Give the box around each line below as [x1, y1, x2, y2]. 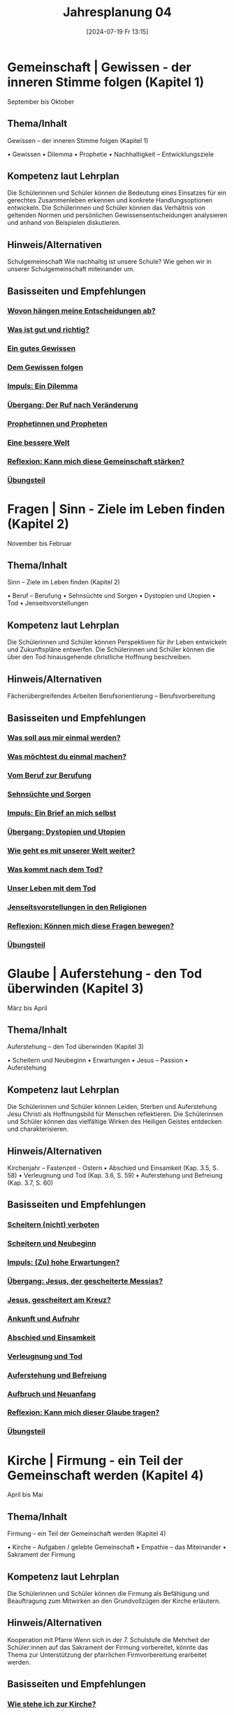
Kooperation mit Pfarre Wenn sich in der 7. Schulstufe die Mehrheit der [7, 1635, 211, 1644]
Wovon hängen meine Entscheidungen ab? [7, 306, 156, 316]
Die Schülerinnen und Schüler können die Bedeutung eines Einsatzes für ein [7, 188, 227, 197]
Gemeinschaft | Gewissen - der [7, 59, 192, 75]
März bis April [7, 1003, 47, 1012]
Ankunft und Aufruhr [7, 1314, 80, 1323]
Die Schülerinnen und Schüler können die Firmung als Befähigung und [7, 1589, 210, 1597]
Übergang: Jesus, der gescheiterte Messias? [7, 1276, 163, 1286]
